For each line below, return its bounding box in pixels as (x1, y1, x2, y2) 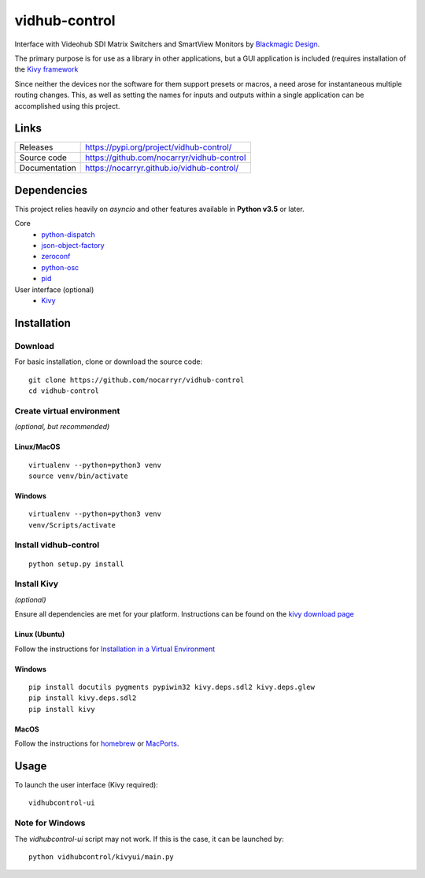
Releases (19, 142, 54, 153)
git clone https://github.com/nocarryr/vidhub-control (28, 375, 245, 384)
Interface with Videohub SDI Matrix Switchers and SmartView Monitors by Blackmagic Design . (14, 39, 320, 49)
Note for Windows (14, 817, 86, 828)
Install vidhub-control (14, 539, 100, 550)
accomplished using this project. (14, 101, 120, 110)
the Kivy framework (14, 65, 79, 74)
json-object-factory (41, 241, 105, 250)
